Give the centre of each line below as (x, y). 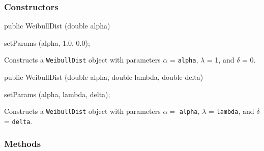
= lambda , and (231, 111)
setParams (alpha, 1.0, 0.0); (47, 42)
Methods (23, 144)
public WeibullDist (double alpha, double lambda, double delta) (104, 77)
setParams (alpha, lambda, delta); (57, 94)
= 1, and (221, 60)
